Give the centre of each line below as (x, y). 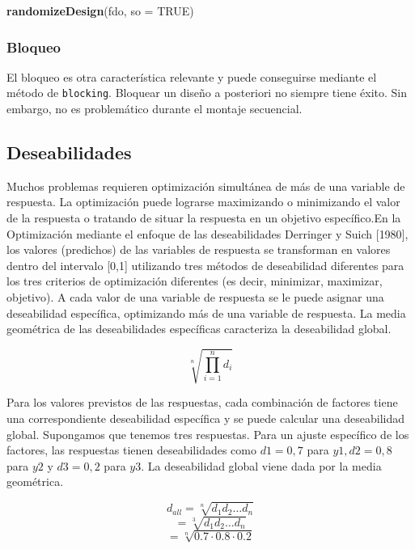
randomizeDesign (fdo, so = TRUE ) (100, 11)
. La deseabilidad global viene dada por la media (261, 465)
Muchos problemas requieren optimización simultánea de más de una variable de (206, 186)
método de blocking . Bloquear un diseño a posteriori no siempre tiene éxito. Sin (207, 93)
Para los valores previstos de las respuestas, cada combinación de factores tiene (202, 402)
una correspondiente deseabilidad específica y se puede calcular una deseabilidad (206, 418)
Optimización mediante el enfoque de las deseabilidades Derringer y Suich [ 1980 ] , (207, 233)
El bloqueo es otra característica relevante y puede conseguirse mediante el (192, 76)
